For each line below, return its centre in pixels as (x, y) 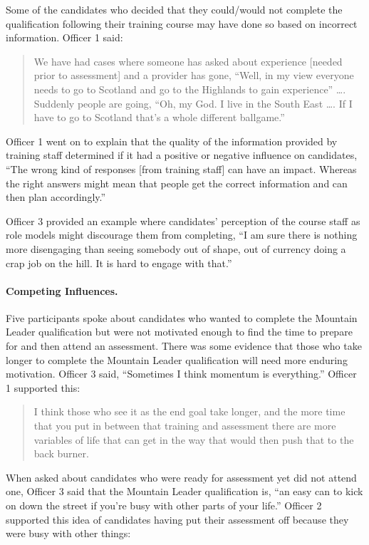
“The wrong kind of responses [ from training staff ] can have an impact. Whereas (181, 168)
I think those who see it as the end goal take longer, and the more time (189, 411)
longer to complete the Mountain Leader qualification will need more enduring (177, 359)
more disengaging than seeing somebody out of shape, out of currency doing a (176, 248)
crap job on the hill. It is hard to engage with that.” (119, 263)
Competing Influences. (62, 290)
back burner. (61, 453)
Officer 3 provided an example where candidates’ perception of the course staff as (183, 220)
